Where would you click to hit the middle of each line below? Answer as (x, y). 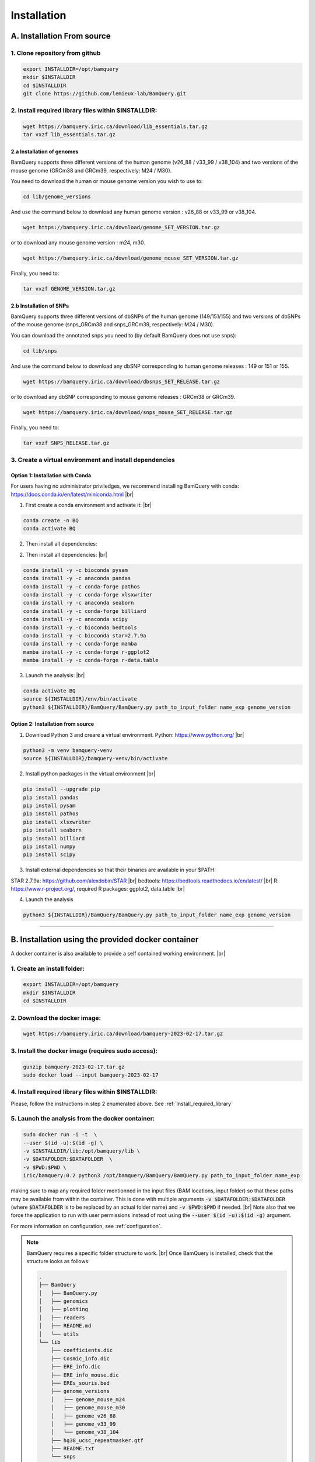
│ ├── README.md (65, 1326)
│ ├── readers (62, 1318)
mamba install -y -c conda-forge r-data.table (91, 660)
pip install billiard (54, 838)
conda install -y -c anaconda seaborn (78, 603)
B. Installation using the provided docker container (105, 939)
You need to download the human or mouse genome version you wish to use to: (107, 181)
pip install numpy (49, 846)
